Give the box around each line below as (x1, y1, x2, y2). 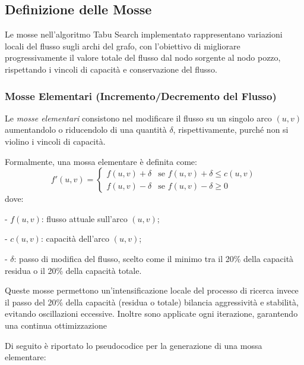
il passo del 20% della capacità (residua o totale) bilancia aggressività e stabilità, (5, 295, 299, 308)
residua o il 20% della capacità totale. (5, 264, 142, 276)
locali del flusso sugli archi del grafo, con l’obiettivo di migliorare (5, 39, 240, 52)
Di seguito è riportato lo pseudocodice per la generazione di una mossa (5, 339, 262, 351)
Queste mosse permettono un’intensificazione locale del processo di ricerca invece (5, 284, 299, 297)
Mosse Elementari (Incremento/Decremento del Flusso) (5, 88, 277, 103)
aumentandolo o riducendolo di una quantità (5, 123, 167, 136)
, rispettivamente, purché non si (173, 123, 289, 136)
